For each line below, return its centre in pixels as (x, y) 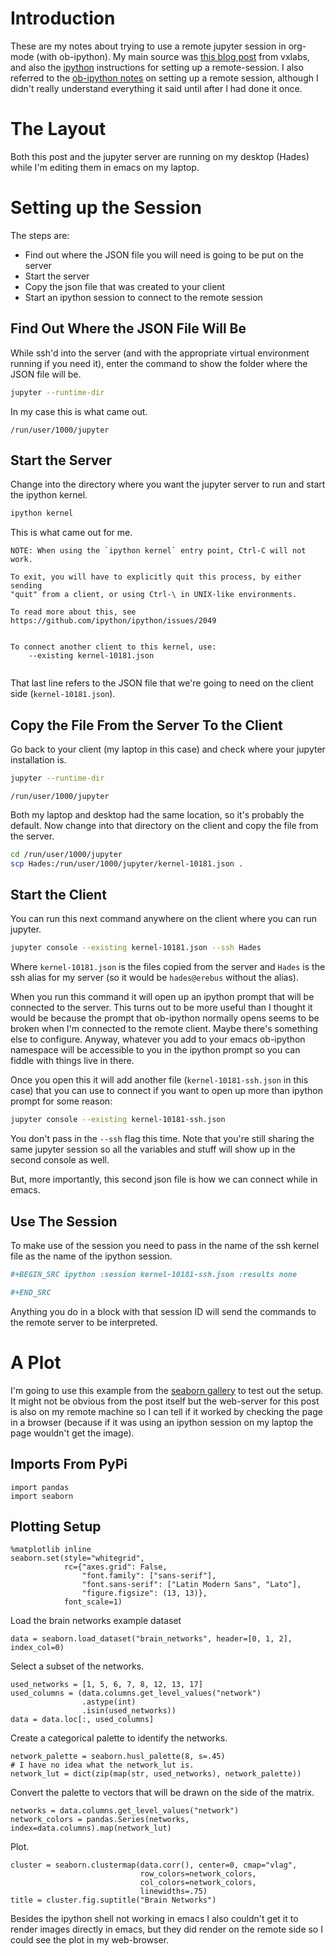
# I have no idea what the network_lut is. (102, 1765)
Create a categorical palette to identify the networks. (119, 1738)
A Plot (36, 1362)
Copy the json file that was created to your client (125, 286)
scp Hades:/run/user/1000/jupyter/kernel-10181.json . (127, 863)
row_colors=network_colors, (198, 1874)
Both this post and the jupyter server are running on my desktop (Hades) (160, 156)
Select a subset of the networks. (77, 1666)
